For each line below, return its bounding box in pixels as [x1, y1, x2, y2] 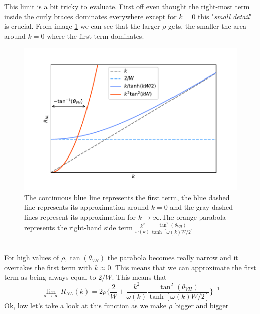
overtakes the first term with [4, 262, 92, 272]
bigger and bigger [175, 300, 229, 310]
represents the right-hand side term [24, 222, 133, 233]
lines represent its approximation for [24, 211, 136, 222]
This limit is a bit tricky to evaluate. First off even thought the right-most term [4, 1, 250, 11]
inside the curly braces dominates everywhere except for [4, 11, 177, 21]
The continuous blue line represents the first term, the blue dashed [24, 192, 230, 202]
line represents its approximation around [24, 202, 149, 212]
